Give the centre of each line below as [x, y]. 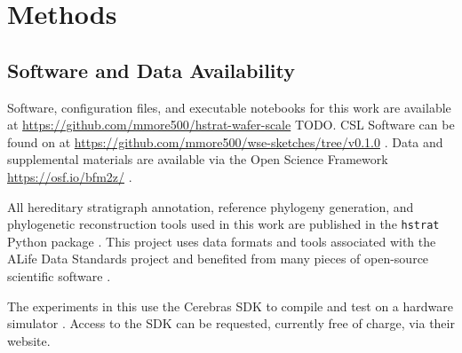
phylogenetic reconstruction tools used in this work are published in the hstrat [223, 224]
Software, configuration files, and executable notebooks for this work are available [229, 107]
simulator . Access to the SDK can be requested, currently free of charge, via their [231, 323]
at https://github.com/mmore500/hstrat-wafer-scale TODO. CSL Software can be [231, 125]
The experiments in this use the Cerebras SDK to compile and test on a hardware [231, 306]
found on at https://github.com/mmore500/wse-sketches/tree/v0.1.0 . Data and [225, 141]
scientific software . [59, 275]
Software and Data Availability [151, 70]
